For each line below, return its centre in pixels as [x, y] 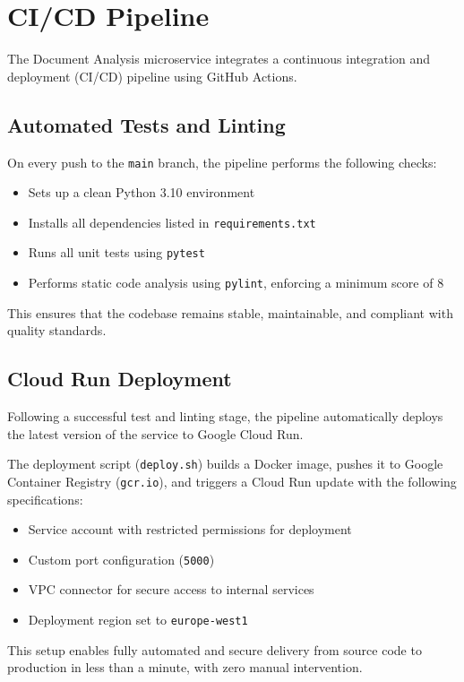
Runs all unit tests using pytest [116, 252]
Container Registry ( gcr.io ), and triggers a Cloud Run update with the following [232, 481]
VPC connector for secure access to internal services [171, 589]
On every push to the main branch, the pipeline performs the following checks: [222, 162]
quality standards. [57, 330]
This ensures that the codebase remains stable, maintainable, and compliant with [230, 312]
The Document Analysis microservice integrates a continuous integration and [219, 59]
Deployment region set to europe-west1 [138, 620]
